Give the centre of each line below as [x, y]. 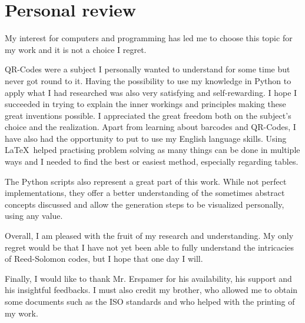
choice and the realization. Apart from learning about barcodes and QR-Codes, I [150, 127]
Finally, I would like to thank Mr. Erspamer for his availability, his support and [148, 278]
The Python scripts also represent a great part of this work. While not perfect [146, 181]
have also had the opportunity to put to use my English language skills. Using [146, 138]
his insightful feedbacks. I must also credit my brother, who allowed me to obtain [151, 290]
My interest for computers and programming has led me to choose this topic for [149, 38]
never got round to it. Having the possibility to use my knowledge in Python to [148, 80]
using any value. [34, 216]
